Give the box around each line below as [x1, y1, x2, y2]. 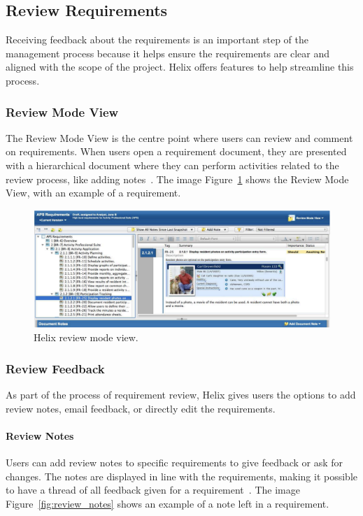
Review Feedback [6, 359, 105, 377]
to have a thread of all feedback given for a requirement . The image [6, 482, 300, 497]
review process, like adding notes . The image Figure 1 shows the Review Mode [6, 171, 349, 186]
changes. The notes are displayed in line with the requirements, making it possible [6, 468, 358, 483]
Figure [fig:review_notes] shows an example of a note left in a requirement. [6, 496, 329, 510]
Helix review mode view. [34, 330, 138, 345]
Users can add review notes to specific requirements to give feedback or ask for [6, 455, 343, 470]
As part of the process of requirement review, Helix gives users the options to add [6, 387, 356, 402]
